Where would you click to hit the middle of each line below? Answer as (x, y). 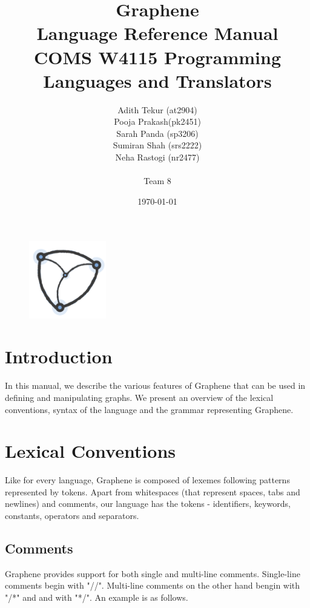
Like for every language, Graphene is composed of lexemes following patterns (147, 480)
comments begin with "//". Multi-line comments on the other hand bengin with (153, 585)
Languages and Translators (157, 80)
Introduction (59, 356)
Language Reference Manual (157, 33)
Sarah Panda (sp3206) (157, 133)
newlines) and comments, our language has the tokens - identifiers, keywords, (148, 504)
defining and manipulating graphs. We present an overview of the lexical (139, 397)
